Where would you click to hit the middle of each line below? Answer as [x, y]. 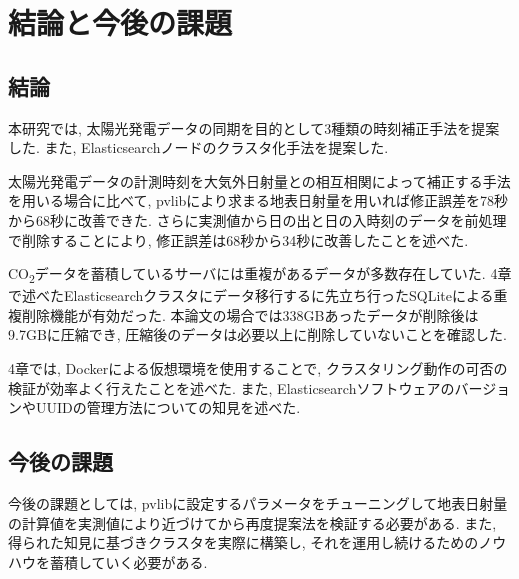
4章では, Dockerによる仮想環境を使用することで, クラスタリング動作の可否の [258, 368]
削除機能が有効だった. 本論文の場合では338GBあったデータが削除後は [250, 314]
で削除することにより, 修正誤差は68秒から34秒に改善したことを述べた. [238, 239]
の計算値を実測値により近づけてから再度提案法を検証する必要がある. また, [252, 522]
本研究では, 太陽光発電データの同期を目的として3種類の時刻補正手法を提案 [254, 127]
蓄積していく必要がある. [128, 561]
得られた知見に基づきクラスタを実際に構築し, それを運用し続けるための [243, 542]
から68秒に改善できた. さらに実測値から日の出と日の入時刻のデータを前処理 [257, 219]
